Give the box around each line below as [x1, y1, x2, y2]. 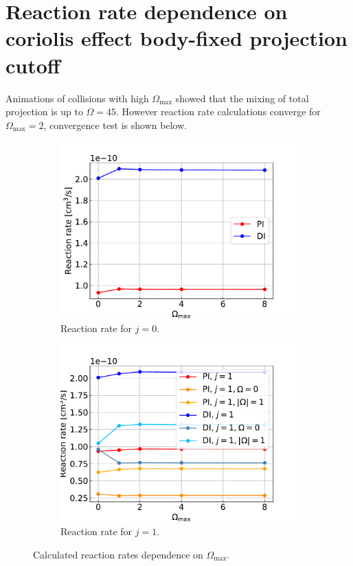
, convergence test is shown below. [43, 117, 187, 132]
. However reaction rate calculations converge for [116, 104, 321, 119]
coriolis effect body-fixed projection [5, 24, 348, 52]
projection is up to [5, 104, 83, 119]
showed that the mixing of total [175, 91, 309, 105]
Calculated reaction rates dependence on [33, 547, 203, 561]
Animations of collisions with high [5, 91, 149, 105]
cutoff [5, 51, 60, 79]
